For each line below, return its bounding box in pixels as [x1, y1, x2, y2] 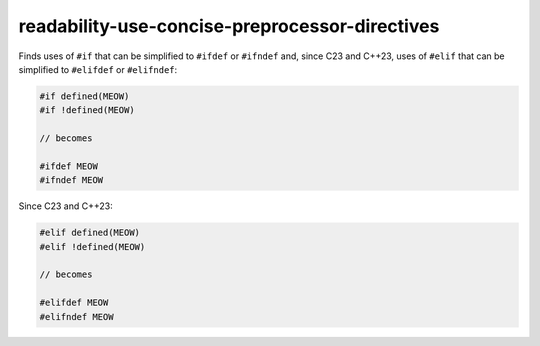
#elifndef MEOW [39, 311, 114, 322]
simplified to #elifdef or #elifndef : [18, 63, 178, 75]
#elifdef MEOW [39, 297, 109, 309]
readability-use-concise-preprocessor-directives [18, 15, 440, 37]
